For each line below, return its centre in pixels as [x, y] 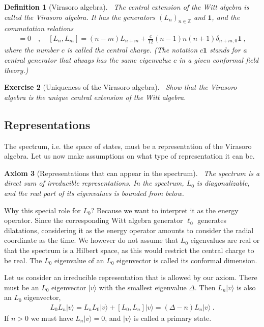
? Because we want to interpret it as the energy [165, 210]
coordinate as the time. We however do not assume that [91, 240]
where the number [32, 50]
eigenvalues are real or [225, 240]
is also [246, 287]
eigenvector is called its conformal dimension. [187, 260]
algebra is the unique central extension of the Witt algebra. [95, 97]
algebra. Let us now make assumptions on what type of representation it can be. [129, 156]
